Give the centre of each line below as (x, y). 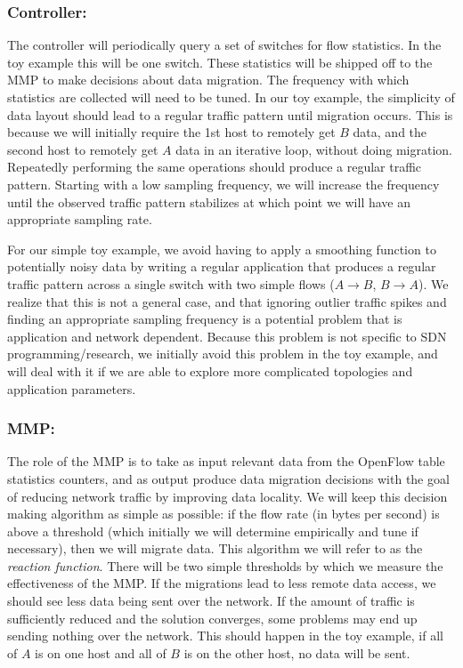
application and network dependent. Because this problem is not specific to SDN (227, 336)
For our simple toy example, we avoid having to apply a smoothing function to (222, 249)
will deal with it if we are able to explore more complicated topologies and (210, 370)
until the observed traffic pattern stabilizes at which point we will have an (209, 201)
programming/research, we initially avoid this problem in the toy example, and (223, 354)
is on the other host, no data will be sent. (297, 652)
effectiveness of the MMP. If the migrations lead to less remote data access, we (222, 583)
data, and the (390, 132)
